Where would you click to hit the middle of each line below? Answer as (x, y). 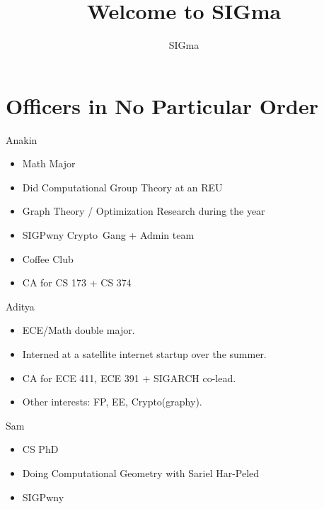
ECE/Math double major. (79, 330)
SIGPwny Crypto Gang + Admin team (108, 235)
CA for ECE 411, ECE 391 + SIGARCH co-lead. (129, 377)
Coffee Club (48, 258)
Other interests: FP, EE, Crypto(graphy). (112, 402)
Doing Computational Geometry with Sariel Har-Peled (141, 472)
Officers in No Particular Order (162, 105)
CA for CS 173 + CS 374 (77, 283)
